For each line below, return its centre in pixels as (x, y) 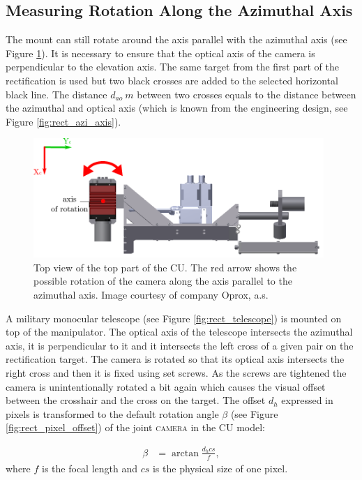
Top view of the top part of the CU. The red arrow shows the (165, 267)
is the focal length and (90, 468)
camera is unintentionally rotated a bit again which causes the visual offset (166, 386)
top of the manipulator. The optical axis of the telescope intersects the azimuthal (179, 332)
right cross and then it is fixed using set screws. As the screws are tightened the (176, 372)
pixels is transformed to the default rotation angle (112, 413)
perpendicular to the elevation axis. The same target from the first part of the (173, 67)
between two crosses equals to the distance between (247, 94)
